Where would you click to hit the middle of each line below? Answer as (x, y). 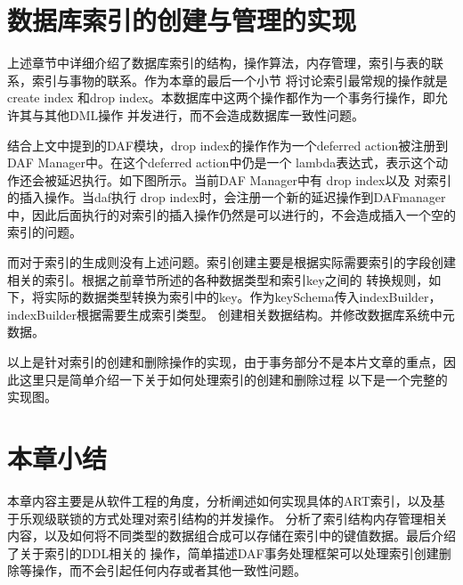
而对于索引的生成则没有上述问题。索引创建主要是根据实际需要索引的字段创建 (231, 262)
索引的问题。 (45, 232)
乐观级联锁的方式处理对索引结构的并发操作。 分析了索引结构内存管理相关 (233, 518)
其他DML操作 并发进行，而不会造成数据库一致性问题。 (204, 114)
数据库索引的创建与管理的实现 (182, 20)
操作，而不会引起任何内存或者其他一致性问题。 (169, 570)
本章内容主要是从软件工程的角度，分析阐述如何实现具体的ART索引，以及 (220, 500)
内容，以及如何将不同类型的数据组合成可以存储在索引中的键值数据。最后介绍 (231, 536)
